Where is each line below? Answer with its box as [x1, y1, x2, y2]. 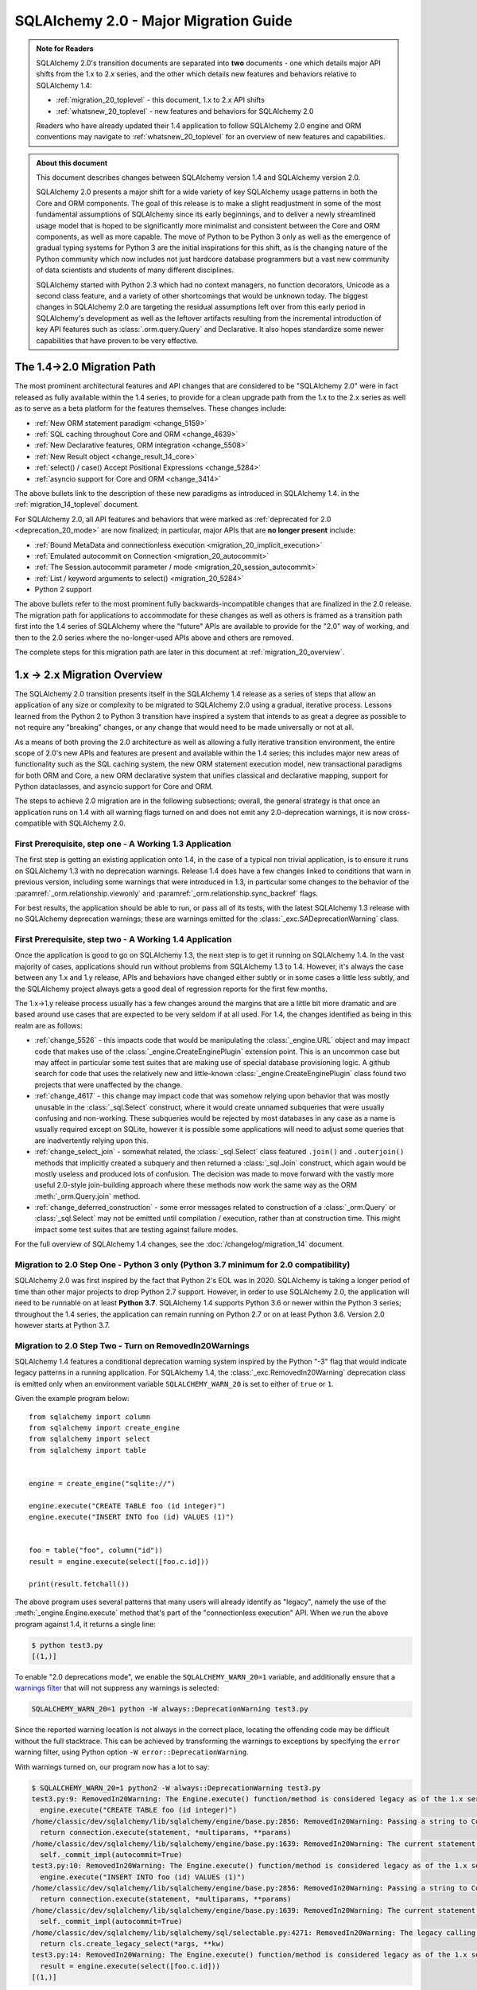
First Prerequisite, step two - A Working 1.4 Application [14, 934, 232, 945]
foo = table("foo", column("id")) [29, 1546, 163, 1555]
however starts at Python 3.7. [14, 1320, 111, 1329]
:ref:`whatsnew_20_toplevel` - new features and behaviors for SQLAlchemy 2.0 [56, 106, 314, 115]
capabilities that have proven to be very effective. [36, 335, 199, 345]
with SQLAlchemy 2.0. [52, 818, 126, 828]
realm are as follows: [14, 1020, 83, 1030]
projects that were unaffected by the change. [34, 1079, 183, 1090]
